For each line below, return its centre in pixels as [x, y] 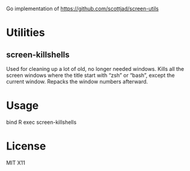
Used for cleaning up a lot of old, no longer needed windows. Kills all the [95, 69]
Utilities [26, 33]
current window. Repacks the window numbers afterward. [77, 82]
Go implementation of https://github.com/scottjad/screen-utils [82, 9]
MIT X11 [16, 163]
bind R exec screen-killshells [41, 122]
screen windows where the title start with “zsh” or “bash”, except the [91, 75]
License [26, 146]
